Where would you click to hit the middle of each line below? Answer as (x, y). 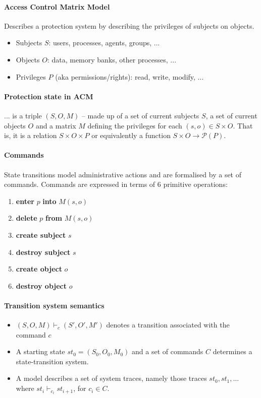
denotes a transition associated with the (168, 325)
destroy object (41, 285)
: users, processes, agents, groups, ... (104, 43)
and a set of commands (168, 351)
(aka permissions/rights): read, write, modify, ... (129, 76)
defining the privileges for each (135, 125)
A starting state (40, 351)
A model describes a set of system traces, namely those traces (111, 378)
